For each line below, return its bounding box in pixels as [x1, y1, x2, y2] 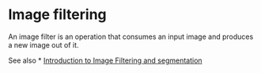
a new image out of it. [8, 40, 79, 49]
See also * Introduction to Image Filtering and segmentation [8, 56, 203, 65]
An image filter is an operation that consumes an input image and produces [8, 32, 254, 41]
